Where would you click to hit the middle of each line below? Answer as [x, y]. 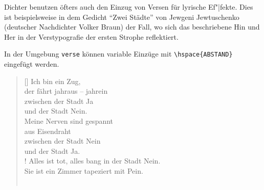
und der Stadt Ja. [52, 151]
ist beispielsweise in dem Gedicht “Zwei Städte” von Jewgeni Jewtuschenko [122, 17]
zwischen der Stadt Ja [59, 101]
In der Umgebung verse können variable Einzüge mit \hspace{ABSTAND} [118, 54]
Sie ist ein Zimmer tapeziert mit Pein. [84, 170]
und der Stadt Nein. [56, 111]
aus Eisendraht [48, 131]
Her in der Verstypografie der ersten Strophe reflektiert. [91, 36]
